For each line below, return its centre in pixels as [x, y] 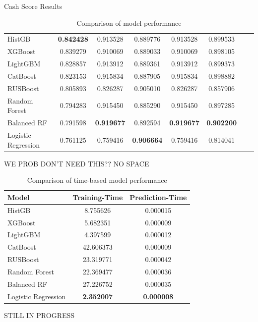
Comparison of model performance [129, 23]
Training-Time [98, 197]
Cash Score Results [33, 6]
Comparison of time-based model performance [97, 180]
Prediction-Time [158, 197]
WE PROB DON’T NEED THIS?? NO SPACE [77, 163]
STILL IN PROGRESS [39, 315]
